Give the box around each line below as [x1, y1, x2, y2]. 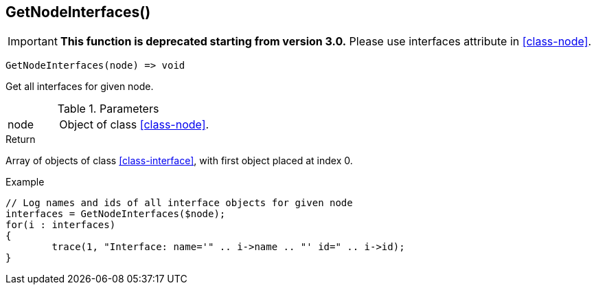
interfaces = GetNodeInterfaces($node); [5, 208, 226, 220]
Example [5, 176, 45, 188]
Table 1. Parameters [57, 102, 159, 116]
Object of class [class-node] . [59, 118, 209, 132]
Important [8, 34, 58, 49]
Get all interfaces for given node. [5, 80, 154, 93]
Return [5, 133, 36, 146]
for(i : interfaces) [5, 219, 116, 231]
